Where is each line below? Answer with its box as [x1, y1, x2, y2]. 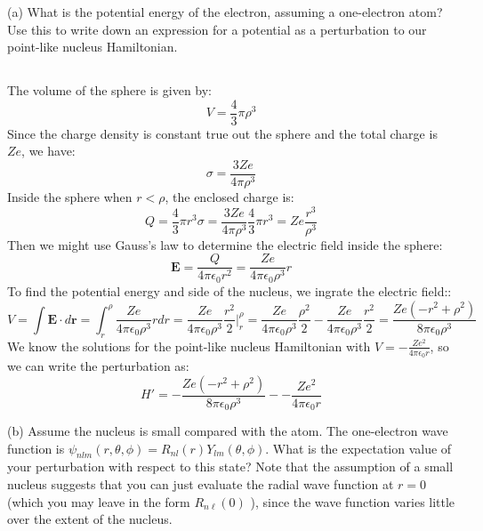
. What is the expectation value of [265, 438, 452, 457]
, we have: [21, 141, 76, 160]
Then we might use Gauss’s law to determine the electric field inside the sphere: [7, 235, 443, 253]
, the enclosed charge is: [165, 188, 294, 206]
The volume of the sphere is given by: [7, 81, 213, 100]
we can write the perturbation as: [7, 356, 189, 374]
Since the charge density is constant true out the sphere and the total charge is [7, 124, 438, 142]
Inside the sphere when [7, 188, 133, 206]
